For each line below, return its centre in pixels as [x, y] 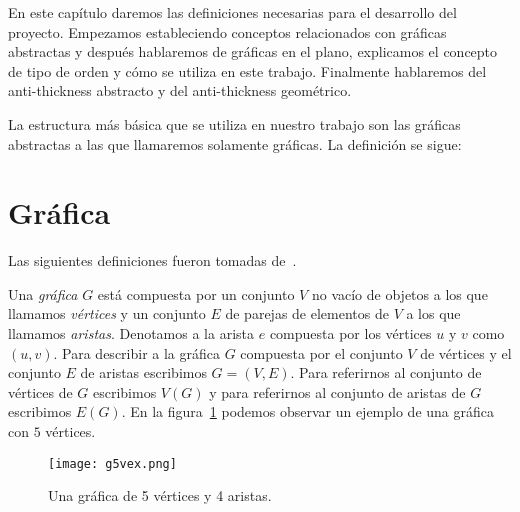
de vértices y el [466, 352]
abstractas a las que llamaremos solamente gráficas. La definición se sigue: [235, 143]
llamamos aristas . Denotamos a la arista [131, 333]
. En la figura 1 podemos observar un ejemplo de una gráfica [307, 411]
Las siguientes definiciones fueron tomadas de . [152, 260]
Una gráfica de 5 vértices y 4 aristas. [160, 495]
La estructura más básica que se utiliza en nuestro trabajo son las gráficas [234, 123]
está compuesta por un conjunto [196, 293]
